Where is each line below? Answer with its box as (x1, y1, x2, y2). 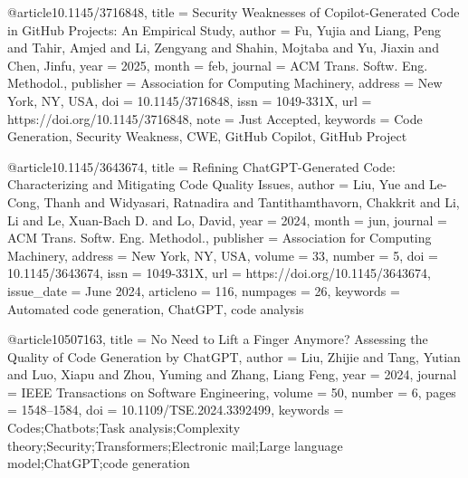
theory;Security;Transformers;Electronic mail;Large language (7, 435, 343, 454)
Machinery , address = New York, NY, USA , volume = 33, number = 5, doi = (7, 245, 438, 264)
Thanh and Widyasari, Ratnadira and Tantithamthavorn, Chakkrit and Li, (43, 192, 460, 211)
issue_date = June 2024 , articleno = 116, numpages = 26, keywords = (7, 281, 400, 300)
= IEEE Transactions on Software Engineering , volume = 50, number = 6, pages (7, 382, 456, 401)
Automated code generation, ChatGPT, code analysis (7, 299, 304, 318)
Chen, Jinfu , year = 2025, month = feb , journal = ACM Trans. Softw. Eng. (7, 55, 428, 74)
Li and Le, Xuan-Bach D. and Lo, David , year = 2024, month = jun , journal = (7, 210, 447, 229)
